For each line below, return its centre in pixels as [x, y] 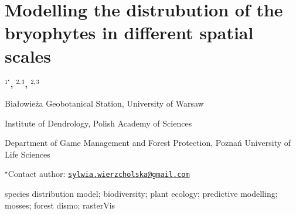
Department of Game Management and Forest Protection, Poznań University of [148, 143]
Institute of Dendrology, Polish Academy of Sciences [98, 123]
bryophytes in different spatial [129, 33]
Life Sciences [28, 154]
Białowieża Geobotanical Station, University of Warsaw [104, 103]
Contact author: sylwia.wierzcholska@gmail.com [99, 174]
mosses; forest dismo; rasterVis [60, 205]
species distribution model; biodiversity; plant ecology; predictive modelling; [141, 194]
